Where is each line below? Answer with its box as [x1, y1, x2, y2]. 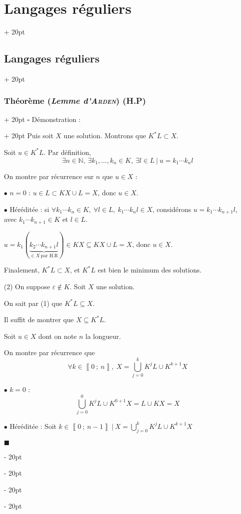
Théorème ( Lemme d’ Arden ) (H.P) [4, 94, 146, 107]
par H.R [41, 253, 58, 258]
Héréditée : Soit [9, 421, 56, 431]
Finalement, [4, 265, 40, 275]
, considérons [152, 204, 191, 214]
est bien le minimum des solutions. [98, 265, 202, 275]
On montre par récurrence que [4, 347, 95, 358]
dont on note [38, 331, 77, 341]
